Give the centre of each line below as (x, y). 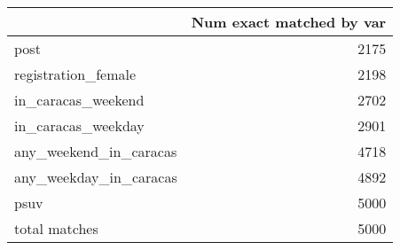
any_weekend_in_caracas (96, 151)
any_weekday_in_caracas (96, 177)
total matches (56, 228)
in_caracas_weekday (79, 125)
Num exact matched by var (289, 22)
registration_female (75, 74)
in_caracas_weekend (79, 100)
